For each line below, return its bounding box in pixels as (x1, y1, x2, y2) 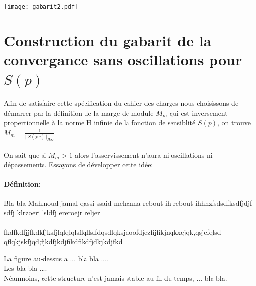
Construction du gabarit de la (4, 30, 212, 50)
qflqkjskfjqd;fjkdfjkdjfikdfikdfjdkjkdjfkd (4, 237, 123, 246)
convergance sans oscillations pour (4, 49, 242, 70)
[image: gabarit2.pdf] (4, 3, 79, 10)
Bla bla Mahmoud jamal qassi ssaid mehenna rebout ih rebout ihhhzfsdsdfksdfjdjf (4, 197, 252, 208)
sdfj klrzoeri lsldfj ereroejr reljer (4, 207, 100, 218)
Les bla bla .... (4, 263, 47, 273)
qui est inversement (169, 107, 228, 118)
